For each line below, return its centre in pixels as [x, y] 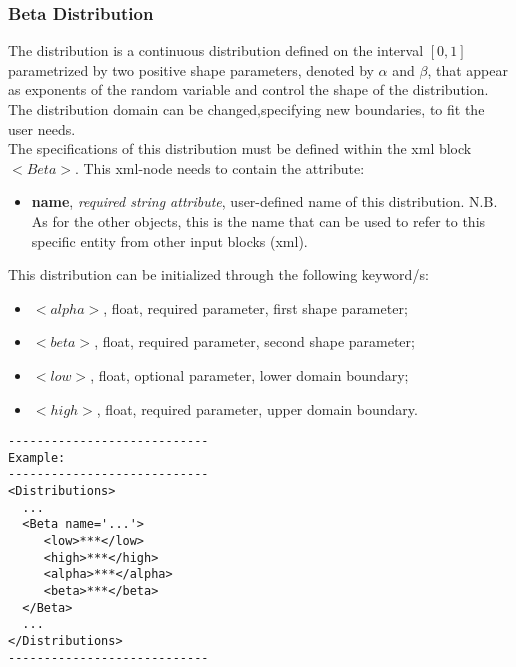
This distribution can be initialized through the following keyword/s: [218, 274]
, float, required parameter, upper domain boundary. [257, 408]
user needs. [42, 128]
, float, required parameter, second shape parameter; [254, 341]
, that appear [467, 69]
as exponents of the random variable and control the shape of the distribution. [248, 89]
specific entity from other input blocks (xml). [169, 240]
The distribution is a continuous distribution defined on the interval [216, 50]
